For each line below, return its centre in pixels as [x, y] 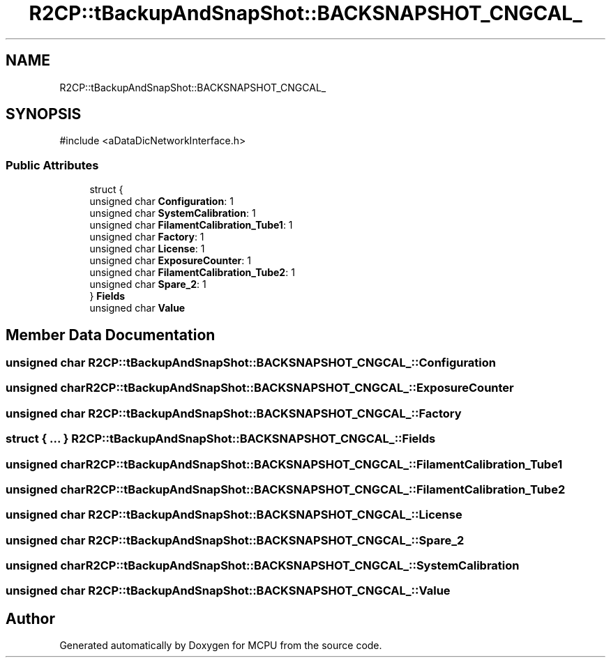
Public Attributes [52, 165]
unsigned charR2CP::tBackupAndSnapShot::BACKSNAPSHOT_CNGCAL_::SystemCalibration [263, 566]
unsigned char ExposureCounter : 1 [170, 261]
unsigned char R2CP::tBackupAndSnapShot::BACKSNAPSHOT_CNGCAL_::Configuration [251, 363]
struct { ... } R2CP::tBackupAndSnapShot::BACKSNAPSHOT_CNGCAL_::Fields [221, 439]
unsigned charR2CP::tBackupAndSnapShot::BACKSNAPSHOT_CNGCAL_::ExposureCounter [260, 388]
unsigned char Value [137, 308]
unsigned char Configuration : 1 [161, 201]
